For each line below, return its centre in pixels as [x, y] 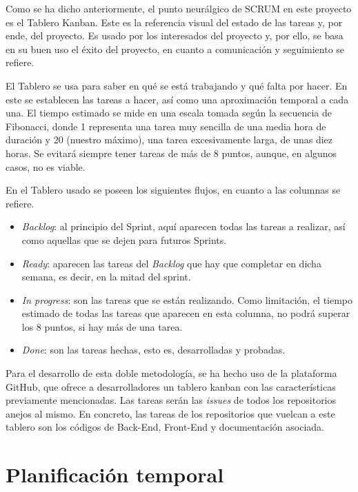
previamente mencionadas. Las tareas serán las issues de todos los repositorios [171, 400]
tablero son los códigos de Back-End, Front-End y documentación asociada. [165, 427]
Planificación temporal [115, 474]
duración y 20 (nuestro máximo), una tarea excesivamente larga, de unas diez [169, 140]
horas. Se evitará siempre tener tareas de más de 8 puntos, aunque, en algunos [171, 153]
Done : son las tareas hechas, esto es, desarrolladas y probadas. [153, 350]
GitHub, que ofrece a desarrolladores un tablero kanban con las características [171, 386]
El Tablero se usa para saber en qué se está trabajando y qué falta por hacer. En [177, 85]
